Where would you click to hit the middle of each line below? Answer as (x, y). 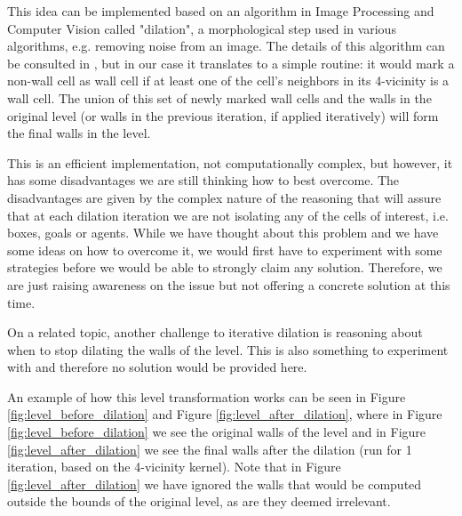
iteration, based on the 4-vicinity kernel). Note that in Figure (174, 467)
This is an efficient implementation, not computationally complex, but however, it (230, 162)
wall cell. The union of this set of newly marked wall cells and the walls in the (219, 97)
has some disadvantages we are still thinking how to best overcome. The (203, 180)
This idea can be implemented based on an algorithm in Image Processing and (221, 11)
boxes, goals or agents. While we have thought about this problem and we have (223, 233)
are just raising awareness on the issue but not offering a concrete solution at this (229, 284)
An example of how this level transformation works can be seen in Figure (207, 396)
